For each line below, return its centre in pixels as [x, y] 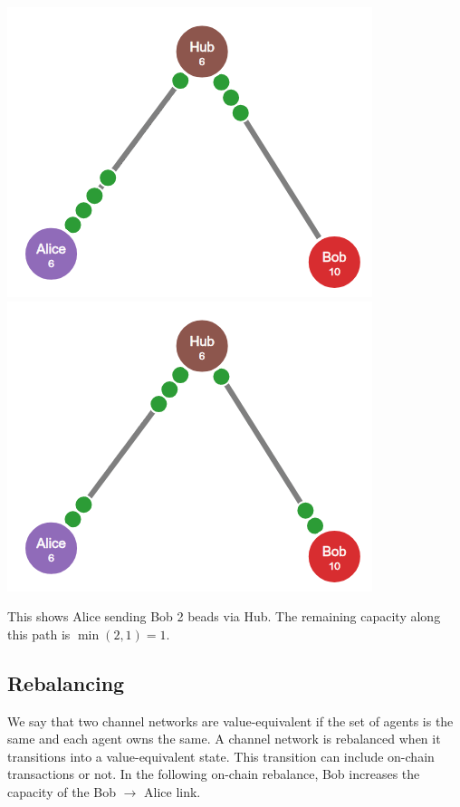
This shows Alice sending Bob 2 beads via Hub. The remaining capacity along [224, 616]
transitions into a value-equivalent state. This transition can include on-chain [221, 756]
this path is [39, 634]
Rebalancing [66, 682]
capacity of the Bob [62, 791]
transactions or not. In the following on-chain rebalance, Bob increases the [214, 774]
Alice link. [172, 791]
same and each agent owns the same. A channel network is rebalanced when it [224, 739]
